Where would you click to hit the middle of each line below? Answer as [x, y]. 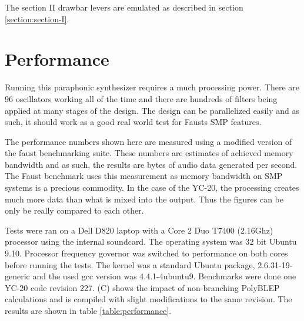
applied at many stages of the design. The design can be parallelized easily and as [152, 110]
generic [17, 276]
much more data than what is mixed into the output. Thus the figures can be [144, 199]
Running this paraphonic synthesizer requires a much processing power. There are [152, 87]
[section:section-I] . [37, 18]
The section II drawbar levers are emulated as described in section [124, 7]
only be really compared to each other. [74, 210]
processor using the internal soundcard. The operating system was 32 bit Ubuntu [151, 241]
